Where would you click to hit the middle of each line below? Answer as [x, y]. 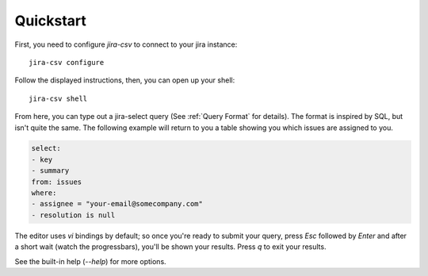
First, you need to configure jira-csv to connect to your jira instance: [126, 44]
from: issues [57, 182]
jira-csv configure [67, 62]
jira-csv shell [58, 98]
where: [44, 193]
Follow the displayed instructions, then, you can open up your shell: [125, 80]
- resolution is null [73, 215]
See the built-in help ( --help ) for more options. [90, 261]
